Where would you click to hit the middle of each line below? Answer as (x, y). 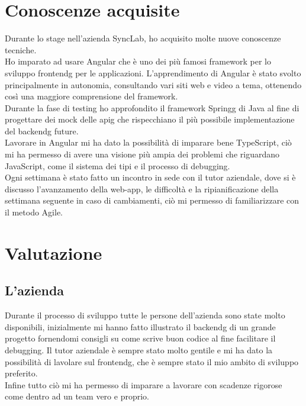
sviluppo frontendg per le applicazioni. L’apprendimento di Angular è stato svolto (153, 72)
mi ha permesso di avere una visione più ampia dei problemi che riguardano (142, 154)
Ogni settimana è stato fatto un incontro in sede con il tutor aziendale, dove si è (150, 177)
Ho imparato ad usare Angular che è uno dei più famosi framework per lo (138, 61)
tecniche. (21, 49)
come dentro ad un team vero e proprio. (77, 396)
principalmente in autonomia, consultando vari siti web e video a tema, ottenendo (153, 84)
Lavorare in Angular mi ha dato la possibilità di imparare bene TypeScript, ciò (148, 142)
